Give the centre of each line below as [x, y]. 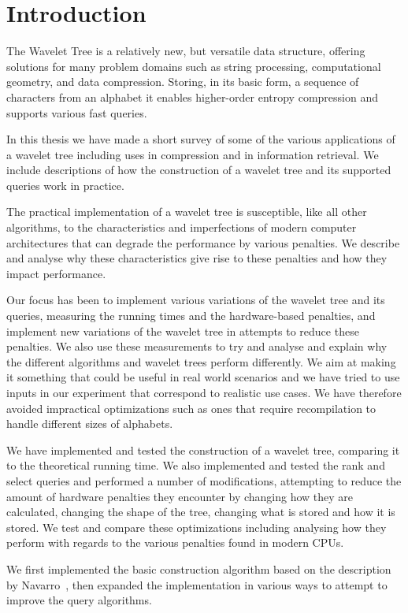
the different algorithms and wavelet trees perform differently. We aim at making [201, 361]
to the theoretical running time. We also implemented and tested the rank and [196, 465]
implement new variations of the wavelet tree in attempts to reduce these [183, 331]
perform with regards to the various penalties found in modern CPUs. [175, 542]
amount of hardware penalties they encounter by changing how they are [180, 496]
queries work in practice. [65, 185]
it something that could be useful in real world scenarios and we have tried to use [203, 377]
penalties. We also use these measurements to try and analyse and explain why [197, 346]
